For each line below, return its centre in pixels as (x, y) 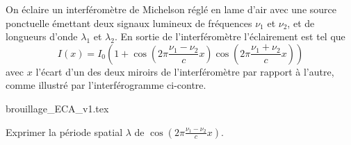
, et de (301, 23)
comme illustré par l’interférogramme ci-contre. (106, 85)
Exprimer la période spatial (64, 131)
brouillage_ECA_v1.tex (57, 108)
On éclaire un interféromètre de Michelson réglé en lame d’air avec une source (171, 9)
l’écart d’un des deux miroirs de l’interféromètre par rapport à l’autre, (185, 71)
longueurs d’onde (42, 36)
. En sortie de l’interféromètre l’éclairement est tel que (230, 36)
